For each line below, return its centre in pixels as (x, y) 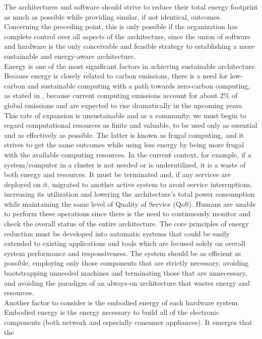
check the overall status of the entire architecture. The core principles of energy (127, 224)
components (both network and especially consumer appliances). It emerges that (128, 322)
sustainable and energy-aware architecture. (70, 56)
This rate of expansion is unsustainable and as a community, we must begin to (125, 115)
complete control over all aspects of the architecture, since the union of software (127, 36)
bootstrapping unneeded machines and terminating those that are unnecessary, (126, 273)
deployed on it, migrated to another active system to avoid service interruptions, (128, 184)
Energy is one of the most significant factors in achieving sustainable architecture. (130, 66)
